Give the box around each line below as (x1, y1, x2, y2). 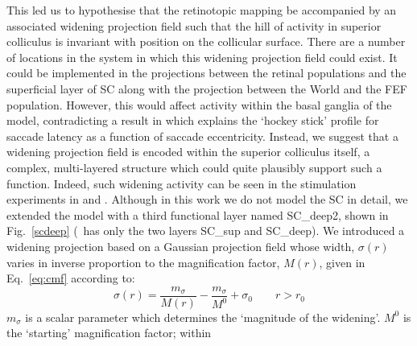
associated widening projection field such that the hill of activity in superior (6, 17, 382, 34)
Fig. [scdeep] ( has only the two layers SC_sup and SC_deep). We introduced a (6, 222, 405, 239)
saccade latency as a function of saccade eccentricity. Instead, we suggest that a (6, 127, 398, 144)
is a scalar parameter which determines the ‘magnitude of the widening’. (25, 308, 381, 325)
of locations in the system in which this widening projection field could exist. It (6, 48, 398, 65)
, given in (319, 253, 365, 270)
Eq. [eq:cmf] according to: (6, 270, 135, 286)
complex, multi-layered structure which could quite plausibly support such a (6, 159, 382, 175)
